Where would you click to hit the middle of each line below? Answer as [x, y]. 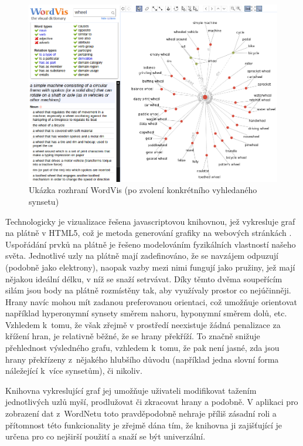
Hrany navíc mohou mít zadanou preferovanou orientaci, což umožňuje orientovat [151, 301]
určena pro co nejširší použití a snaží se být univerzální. [105, 436]
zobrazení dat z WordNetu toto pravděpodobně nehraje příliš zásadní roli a [141, 413]
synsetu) [44, 201]
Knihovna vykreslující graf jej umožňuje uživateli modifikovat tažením [131, 390]
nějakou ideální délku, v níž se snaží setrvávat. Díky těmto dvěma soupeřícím [144, 278]
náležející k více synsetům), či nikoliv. [74, 371]
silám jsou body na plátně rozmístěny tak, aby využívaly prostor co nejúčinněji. [148, 290]
